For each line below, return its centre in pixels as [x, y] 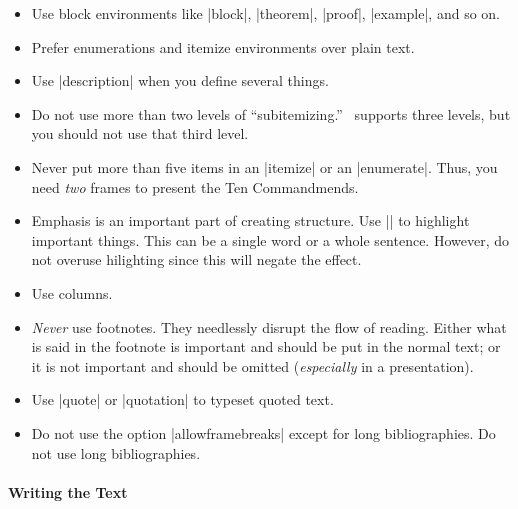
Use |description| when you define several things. [180, 80]
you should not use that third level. [140, 133]
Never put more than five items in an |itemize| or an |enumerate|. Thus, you [264, 166]
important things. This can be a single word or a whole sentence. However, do [270, 239]
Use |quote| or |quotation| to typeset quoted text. [182, 399]
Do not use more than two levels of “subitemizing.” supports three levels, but [271, 113]
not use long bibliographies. [116, 452]
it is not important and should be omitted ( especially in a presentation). [252, 365]
